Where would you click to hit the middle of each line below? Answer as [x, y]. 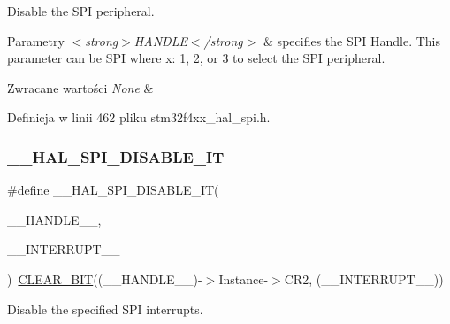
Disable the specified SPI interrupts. [105, 309]
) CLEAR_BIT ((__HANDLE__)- [105, 278]
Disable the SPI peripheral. [81, 11]
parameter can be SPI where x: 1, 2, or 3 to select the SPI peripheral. [196, 58]
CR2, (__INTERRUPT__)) [364, 278]
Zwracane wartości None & [80, 87]
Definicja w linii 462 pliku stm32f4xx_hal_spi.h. [139, 117]
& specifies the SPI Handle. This [352, 40]
